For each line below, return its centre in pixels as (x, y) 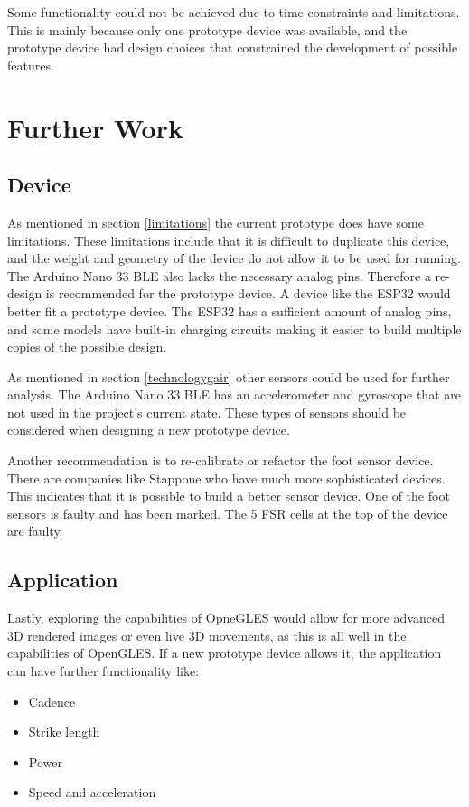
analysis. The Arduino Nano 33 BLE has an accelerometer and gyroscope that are (234, 394)
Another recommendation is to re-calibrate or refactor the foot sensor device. (220, 460)
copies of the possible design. (87, 347)
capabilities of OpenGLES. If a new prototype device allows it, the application (225, 653)
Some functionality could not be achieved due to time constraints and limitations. (234, 12)
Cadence (52, 701)
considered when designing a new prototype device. (149, 430)
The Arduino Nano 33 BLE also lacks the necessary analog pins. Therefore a (219, 275)
